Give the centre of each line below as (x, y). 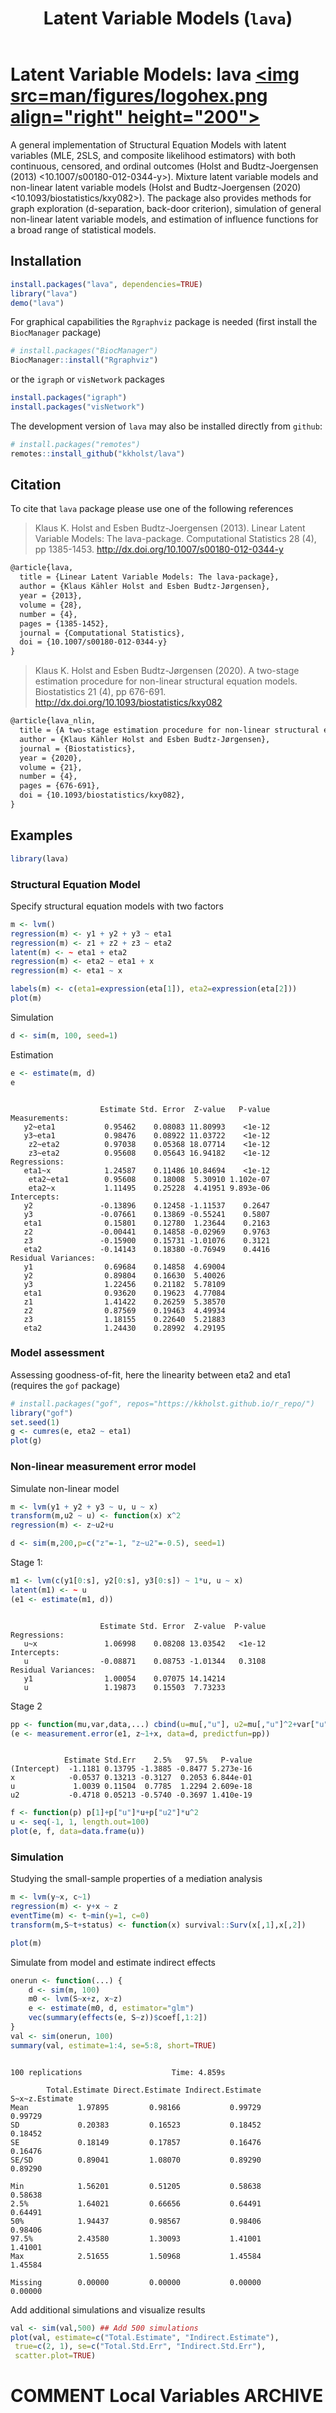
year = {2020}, (51, 758)
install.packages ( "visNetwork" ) (77, 407)
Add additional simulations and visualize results (108, 2309)
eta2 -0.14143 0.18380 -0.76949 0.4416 (147, 1249)
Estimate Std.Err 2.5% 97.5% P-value (158, 1760)
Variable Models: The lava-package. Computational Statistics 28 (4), (175, 539)
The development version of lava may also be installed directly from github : (166, 426)
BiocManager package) (56, 333)
